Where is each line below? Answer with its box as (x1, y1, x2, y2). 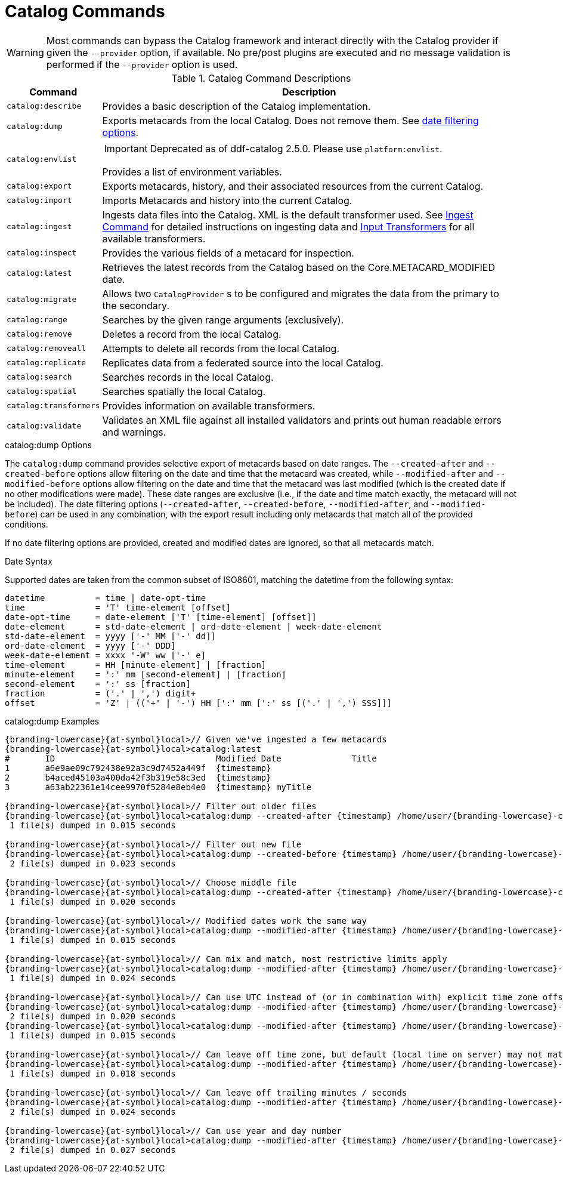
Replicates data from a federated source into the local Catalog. (102, 356, 383, 369)
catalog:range (7, 315, 67, 325)
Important (104, 142, 148, 155)
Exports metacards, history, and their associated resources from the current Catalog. (102, 180, 484, 192)
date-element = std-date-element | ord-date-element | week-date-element (5, 621, 382, 631)
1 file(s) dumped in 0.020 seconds (10, 896, 176, 906)
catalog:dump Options (5, 439, 92, 450)
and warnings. (102, 425, 166, 438)
